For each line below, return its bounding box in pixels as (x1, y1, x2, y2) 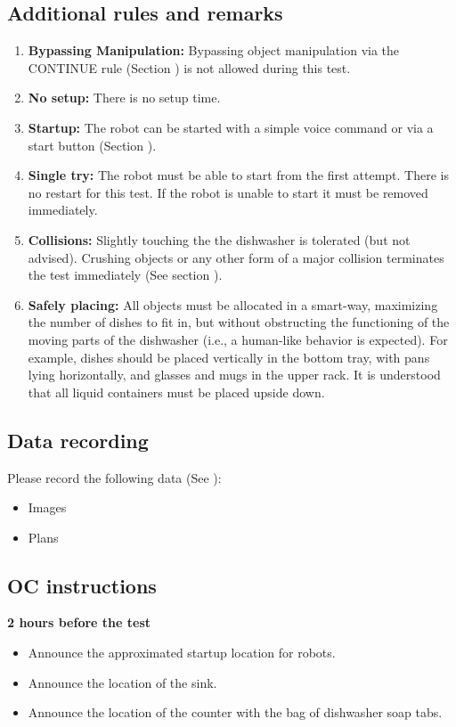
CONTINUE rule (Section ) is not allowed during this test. (28, 58, 351, 77)
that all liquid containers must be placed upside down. (28, 382, 325, 401)
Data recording (7, 426, 149, 453)
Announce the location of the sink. (28, 673, 217, 691)
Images (28, 498, 67, 517)
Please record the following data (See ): (7, 468, 222, 486)
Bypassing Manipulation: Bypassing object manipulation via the (28, 41, 400, 60)
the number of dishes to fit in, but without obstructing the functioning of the (28, 313, 450, 331)
